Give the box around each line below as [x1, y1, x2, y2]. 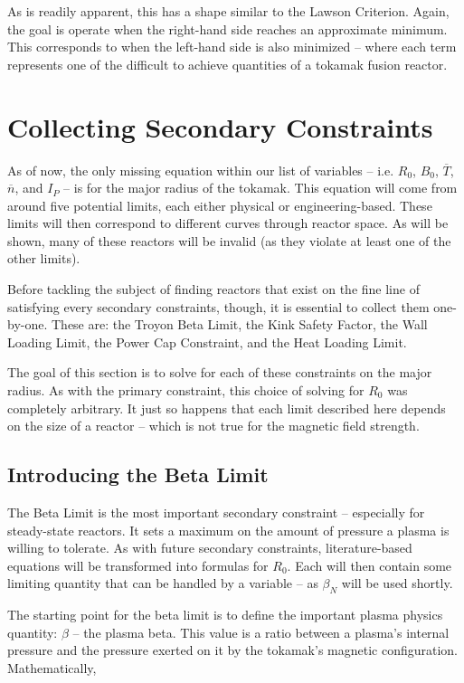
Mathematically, [7, 658, 97, 677]
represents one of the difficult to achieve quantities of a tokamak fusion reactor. [7, 54, 448, 73]
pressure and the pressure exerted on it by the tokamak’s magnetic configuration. [7, 640, 459, 659]
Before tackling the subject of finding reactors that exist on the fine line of [7, 280, 420, 299]
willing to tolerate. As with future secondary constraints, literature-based [7, 538, 412, 557]
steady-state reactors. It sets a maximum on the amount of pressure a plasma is [7, 520, 450, 539]
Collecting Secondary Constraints [7, 108, 433, 145]
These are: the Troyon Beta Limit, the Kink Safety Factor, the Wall [51, 315, 428, 334]
